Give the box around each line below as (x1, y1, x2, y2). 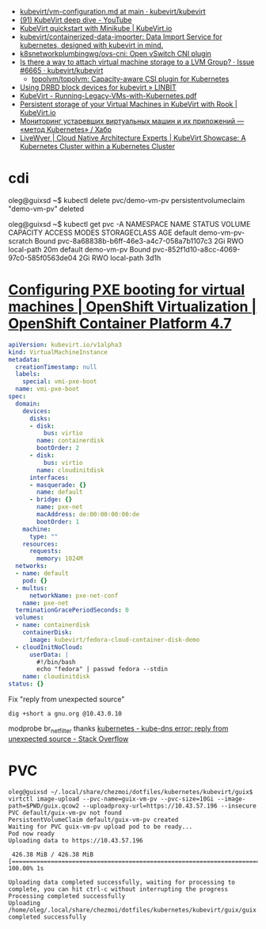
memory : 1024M (36, 555, 83, 562)
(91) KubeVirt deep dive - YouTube (19, 15, 132, 25)
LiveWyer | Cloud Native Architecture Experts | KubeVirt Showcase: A (19, 133, 247, 142)
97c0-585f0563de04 (8, 253, 78, 263)
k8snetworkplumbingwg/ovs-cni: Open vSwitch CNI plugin (19, 49, 212, 58)
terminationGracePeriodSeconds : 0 (15, 606, 129, 614)
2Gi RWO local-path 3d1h (78, 253, 161, 263)
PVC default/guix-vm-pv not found (8, 808, 123, 816)
